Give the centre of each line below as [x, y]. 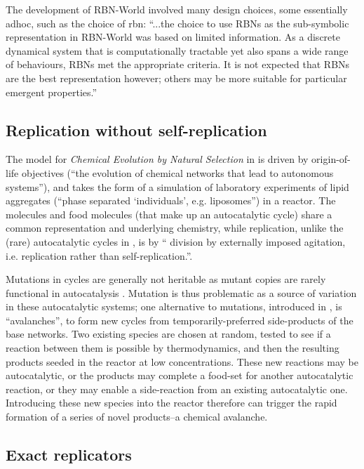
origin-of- [331, 159]
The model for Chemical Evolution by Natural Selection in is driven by [157, 159]
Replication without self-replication [136, 130]
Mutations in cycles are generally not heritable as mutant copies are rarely [166, 279]
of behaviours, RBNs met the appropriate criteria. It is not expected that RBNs [178, 64]
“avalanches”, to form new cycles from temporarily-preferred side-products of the [180, 320]
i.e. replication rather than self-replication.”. [99, 255]
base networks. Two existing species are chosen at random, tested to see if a [168, 334]
